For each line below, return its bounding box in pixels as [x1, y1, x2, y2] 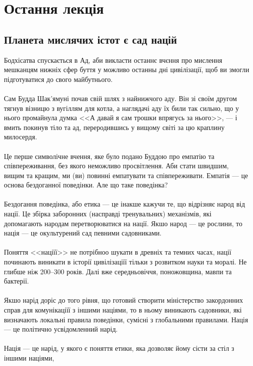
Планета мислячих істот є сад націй [4, 31, 177, 47]
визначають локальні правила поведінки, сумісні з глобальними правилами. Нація [4, 314, 248, 324]
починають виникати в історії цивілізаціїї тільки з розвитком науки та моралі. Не [4, 257, 247, 267]
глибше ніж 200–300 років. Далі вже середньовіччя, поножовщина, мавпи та [4, 266, 232, 276]
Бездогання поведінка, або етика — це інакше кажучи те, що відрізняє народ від [4, 199, 245, 209]
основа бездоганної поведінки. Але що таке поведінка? [4, 180, 168, 190]
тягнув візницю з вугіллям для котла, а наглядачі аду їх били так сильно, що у [4, 103, 239, 113]
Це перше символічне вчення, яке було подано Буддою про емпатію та [4, 151, 215, 161]
